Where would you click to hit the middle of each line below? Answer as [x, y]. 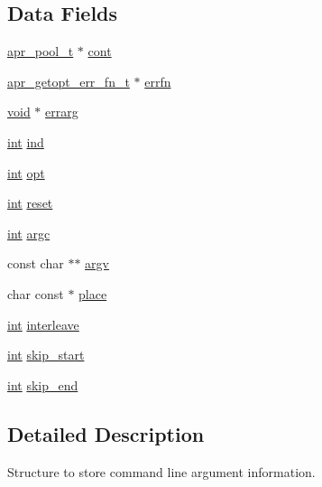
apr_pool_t [41, 51]
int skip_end [43, 384]
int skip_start [46, 355]
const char [36, 263]
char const [36, 293]
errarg [62, 112]
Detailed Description [106, 433]
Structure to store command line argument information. [161, 471]
